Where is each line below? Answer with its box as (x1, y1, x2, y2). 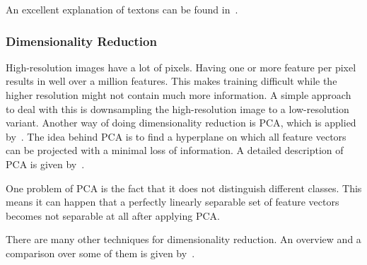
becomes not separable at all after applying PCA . (6, 208, 221, 223)
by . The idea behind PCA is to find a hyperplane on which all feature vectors (6, 129, 346, 143)
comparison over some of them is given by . (6, 245, 195, 260)
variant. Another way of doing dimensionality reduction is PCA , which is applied (6, 115, 356, 130)
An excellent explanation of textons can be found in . (6, 2, 238, 16)
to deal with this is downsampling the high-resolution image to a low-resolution (6, 101, 349, 116)
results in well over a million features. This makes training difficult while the (6, 73, 337, 88)
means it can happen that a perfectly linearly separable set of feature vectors (6, 194, 339, 209)
